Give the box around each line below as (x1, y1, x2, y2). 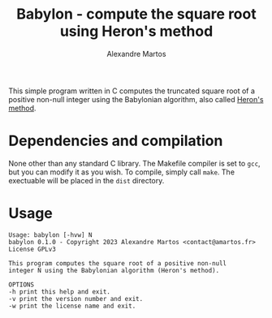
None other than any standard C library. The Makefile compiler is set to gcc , (8, 158, 261, 168)
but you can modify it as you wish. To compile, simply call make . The (8, 167, 235, 177)
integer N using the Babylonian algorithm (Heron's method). (8, 266, 220, 274)
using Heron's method (59, 22, 214, 41)
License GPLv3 (8, 245, 57, 253)
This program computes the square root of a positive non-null (8, 259, 227, 268)
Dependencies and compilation (8, 131, 223, 150)
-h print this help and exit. (8, 287, 111, 296)
